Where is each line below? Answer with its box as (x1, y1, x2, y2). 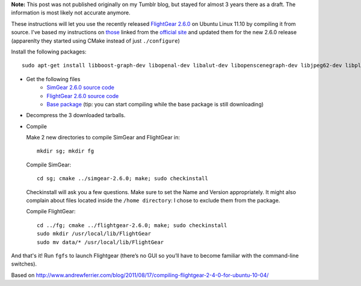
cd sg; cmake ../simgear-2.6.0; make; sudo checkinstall (37, 175, 209, 182)
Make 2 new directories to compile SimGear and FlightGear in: (26, 134, 180, 141)
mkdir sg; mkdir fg (37, 148, 94, 154)
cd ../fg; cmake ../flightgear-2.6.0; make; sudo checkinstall (37, 222, 227, 228)
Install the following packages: (11, 48, 87, 55)
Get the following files (26, 75, 81, 82)
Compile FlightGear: (26, 208, 76, 215)
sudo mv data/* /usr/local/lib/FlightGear (37, 239, 164, 246)
